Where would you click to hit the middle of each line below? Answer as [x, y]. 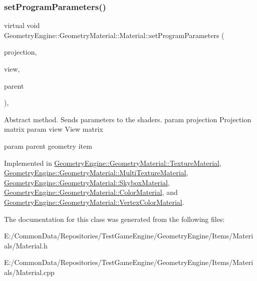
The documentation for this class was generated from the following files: [114, 219]
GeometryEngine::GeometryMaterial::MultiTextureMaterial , [96, 173]
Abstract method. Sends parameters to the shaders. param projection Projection [128, 119]
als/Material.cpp [29, 272]
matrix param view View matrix [54, 129]
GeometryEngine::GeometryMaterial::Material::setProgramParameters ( [114, 35]
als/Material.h [26, 245]
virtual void [22, 25]
